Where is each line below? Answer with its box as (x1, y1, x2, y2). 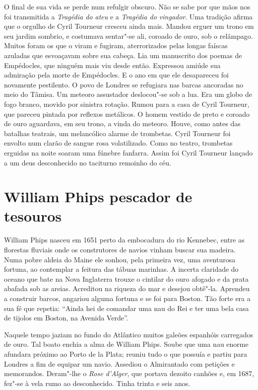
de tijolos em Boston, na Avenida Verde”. (4, 312, 129, 323)
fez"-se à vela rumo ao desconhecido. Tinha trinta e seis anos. (4, 378, 191, 388)
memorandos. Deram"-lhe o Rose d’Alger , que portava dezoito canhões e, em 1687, (4, 368, 254, 379)
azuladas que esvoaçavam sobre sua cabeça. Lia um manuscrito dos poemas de (4, 50, 242, 60)
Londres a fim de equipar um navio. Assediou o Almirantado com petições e (4, 358, 235, 369)
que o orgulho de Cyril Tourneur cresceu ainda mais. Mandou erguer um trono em (4, 21, 254, 31)
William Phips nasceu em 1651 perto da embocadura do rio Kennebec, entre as (4, 234, 245, 245)
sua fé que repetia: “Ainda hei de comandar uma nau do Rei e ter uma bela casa (4, 303, 249, 313)
